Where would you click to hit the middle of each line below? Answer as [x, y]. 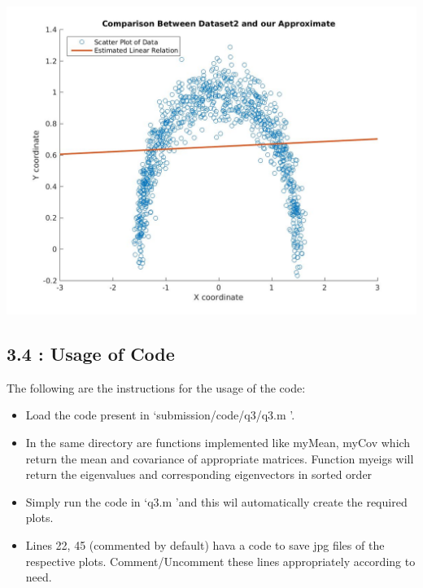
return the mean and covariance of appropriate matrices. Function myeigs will [220, 458]
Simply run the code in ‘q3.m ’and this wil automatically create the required [216, 501]
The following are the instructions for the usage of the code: [156, 387]
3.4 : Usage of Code [91, 353]
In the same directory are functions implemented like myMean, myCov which [218, 442]
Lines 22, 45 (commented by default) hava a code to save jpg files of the [205, 544]
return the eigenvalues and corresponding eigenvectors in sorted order [199, 474]
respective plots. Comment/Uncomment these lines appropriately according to [220, 561]
